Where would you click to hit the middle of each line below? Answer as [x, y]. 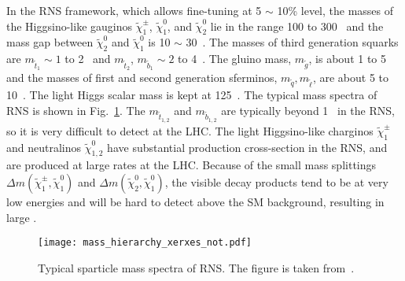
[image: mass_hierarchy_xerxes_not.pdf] [145, 243]
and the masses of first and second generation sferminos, [142, 78]
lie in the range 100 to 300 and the [297, 26]
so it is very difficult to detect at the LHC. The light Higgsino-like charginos [190, 130]
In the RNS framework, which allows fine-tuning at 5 [134, 10]
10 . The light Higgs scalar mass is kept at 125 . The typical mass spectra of [192, 95]
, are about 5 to [351, 78]
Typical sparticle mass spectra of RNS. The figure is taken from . [196, 267]
